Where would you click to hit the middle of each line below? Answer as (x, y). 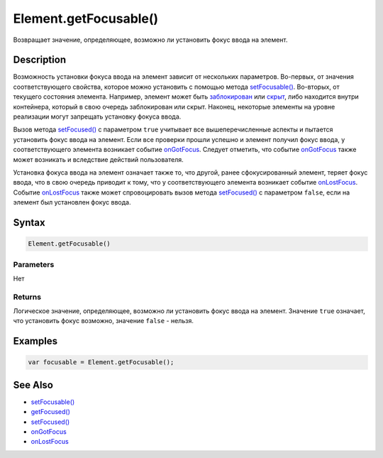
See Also (33, 385)
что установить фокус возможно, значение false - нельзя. (104, 321)
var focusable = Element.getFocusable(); (101, 362)
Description (40, 60)
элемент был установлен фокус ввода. (72, 202)
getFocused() (51, 412)
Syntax (29, 223)
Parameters (34, 264)
